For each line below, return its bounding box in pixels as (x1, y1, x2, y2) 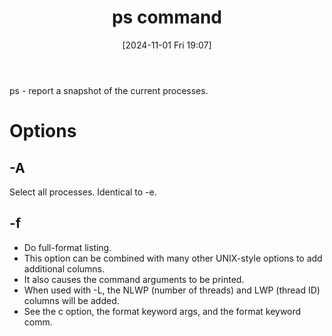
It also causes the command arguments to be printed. (23, 273, 245, 285)
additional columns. (23, 262, 106, 275)
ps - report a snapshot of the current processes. (9, 84, 209, 96)
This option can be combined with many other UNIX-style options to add (23, 252, 323, 264)
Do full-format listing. (23, 241, 112, 253)
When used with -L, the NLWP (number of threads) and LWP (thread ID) (23, 284, 321, 296)
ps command (111, 6, 223, 29)
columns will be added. (23, 294, 120, 306)
